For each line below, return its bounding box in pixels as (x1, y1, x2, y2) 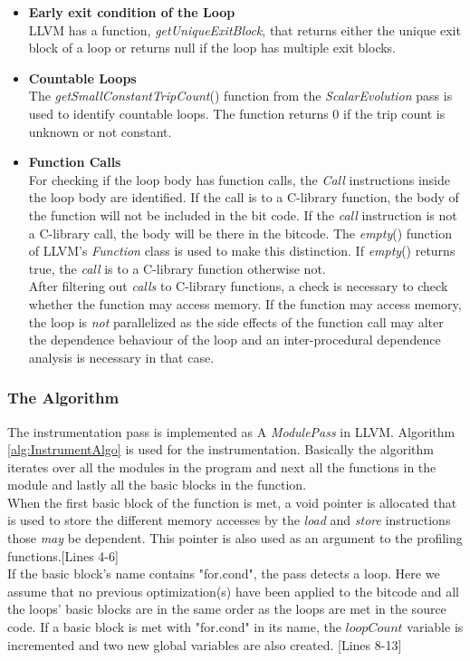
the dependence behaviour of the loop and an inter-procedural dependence (28, 330, 441, 349)
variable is (407, 617, 464, 637)
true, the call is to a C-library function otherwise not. (28, 258, 326, 277)
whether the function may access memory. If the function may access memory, (28, 294, 462, 313)
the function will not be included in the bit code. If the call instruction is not (28, 205, 457, 224)
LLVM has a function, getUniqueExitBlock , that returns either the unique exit (28, 20, 461, 39)
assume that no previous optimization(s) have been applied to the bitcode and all (7, 581, 459, 600)
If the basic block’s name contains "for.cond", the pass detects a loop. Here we (7, 564, 440, 583)
